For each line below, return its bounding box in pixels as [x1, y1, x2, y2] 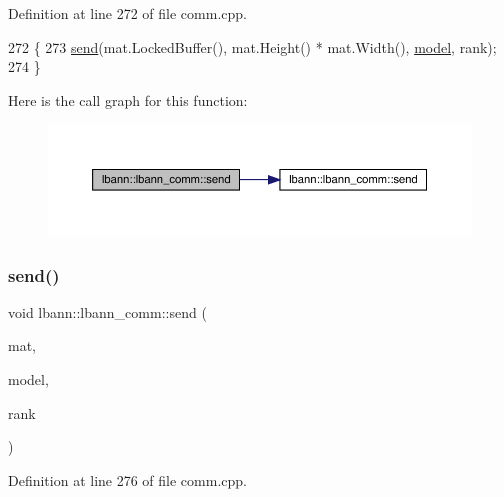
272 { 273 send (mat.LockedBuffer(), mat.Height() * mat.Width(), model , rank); [8, 36, 497, 57]
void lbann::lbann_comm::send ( [8, 301, 207, 322]
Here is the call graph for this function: [8, 89, 248, 110]
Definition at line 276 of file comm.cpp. [8, 469, 247, 490]
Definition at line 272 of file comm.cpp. [8, 3, 247, 23]
